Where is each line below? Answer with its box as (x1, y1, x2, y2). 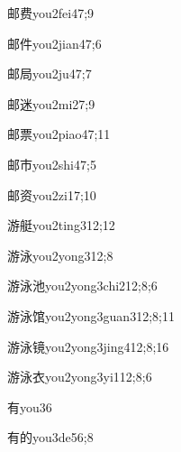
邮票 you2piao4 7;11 (7, 125, 111, 143)
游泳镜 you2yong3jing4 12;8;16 (7, 337, 169, 355)
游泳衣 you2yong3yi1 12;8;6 (7, 367, 152, 386)
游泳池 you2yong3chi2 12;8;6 (7, 276, 158, 295)
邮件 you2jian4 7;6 (7, 33, 102, 52)
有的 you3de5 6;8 (7, 428, 94, 447)
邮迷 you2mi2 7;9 (7, 94, 95, 113)
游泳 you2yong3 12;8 (7, 245, 113, 264)
